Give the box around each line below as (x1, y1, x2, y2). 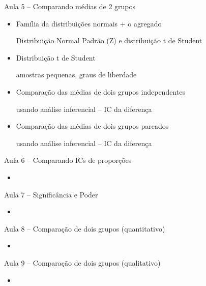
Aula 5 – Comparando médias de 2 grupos (4, 1, 136, 11)
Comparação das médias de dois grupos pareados (16, 121, 169, 131)
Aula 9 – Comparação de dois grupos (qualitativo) (4, 257, 161, 268)
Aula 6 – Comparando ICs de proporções (4, 155, 132, 165)
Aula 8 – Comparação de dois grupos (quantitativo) (4, 223, 165, 234)
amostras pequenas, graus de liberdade (16, 69, 137, 80)
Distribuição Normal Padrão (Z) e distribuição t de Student (16, 35, 202, 46)
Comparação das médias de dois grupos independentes (16, 86, 185, 97)
